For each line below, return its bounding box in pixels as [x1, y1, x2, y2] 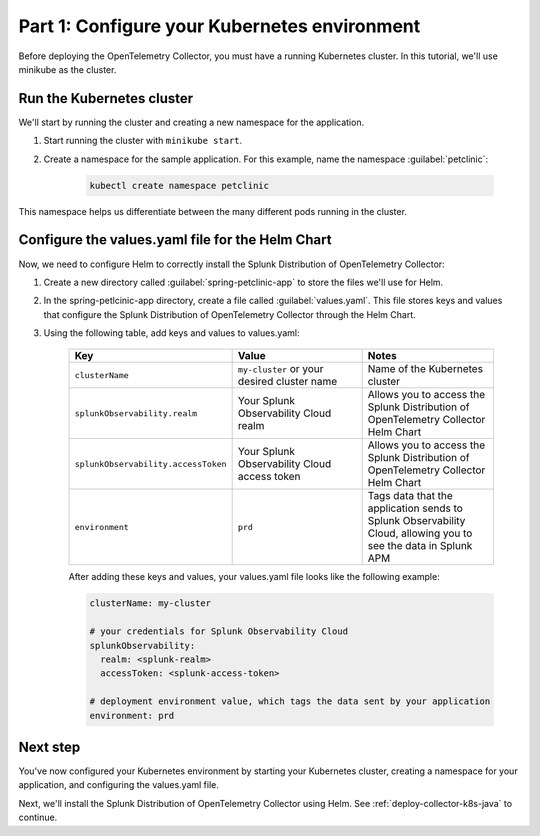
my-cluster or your [237, 362, 324, 376]
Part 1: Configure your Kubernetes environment [18, 15, 421, 37]
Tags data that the [367, 489, 454, 503]
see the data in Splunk [367, 539, 473, 553]
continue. [18, 811, 58, 824]
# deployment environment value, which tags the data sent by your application [89, 696, 491, 707]
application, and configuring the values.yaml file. [18, 779, 220, 791]
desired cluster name [237, 375, 338, 389]
